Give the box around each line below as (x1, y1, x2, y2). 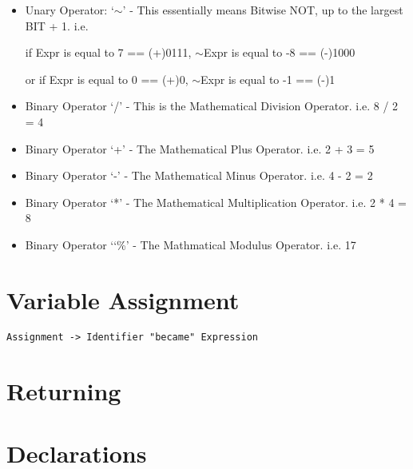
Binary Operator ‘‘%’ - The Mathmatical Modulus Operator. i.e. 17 (25, 236, 356, 252)
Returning (6, 374, 121, 407)
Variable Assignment (6, 283, 240, 316)
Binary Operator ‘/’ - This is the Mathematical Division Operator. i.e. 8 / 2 (25, 97, 399, 114)
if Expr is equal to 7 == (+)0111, (25, 44, 192, 61)
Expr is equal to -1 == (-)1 (201, 70, 336, 87)
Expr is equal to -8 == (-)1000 (203, 44, 355, 61)
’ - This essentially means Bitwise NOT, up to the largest (122, 2, 403, 18)
